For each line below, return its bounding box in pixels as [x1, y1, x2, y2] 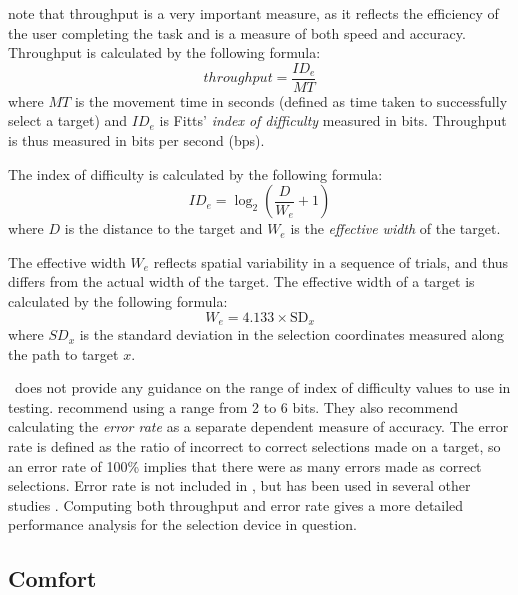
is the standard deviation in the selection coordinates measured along [79, 324, 505, 345]
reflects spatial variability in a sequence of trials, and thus [153, 251, 509, 272]
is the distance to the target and [64, 218, 263, 239]
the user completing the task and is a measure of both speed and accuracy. [8, 22, 466, 43]
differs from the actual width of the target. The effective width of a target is [8, 271, 475, 292]
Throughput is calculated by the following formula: [8, 42, 321, 63]
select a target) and [8, 110, 128, 131]
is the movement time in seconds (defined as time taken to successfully [74, 90, 508, 111]
